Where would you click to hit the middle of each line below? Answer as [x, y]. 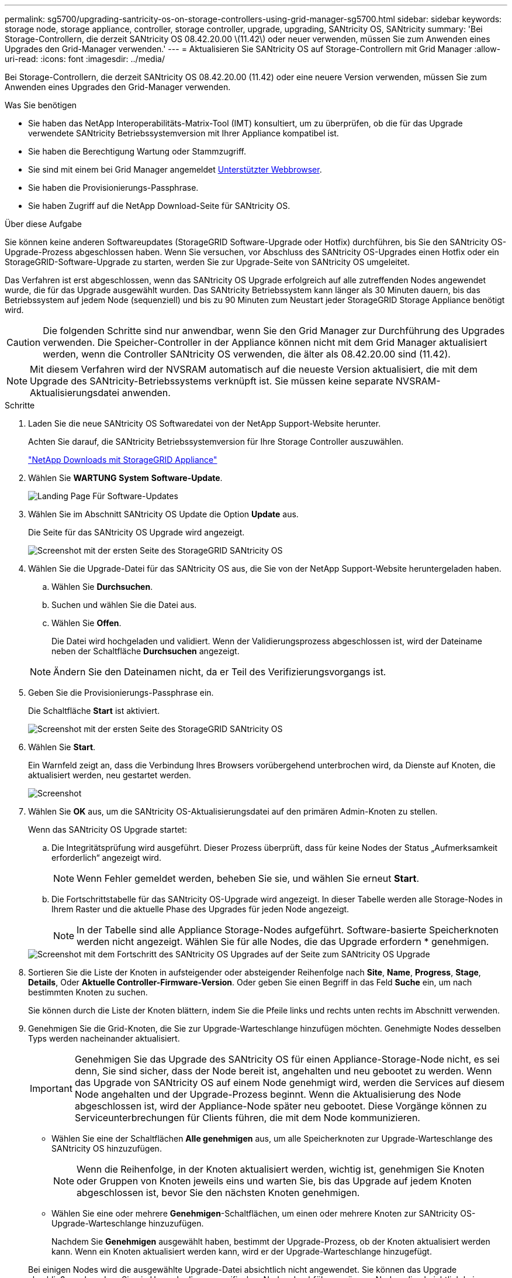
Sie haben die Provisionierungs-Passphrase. [113, 188]
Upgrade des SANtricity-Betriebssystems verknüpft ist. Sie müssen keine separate [212, 381]
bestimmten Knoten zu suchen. [88, 992]
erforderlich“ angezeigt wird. [106, 858]
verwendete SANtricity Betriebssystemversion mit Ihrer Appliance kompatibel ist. [184, 133]
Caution [24, 342]
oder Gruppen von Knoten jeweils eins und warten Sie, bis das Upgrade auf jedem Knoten [274, 1181]
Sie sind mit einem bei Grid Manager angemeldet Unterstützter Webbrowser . [175, 169]
